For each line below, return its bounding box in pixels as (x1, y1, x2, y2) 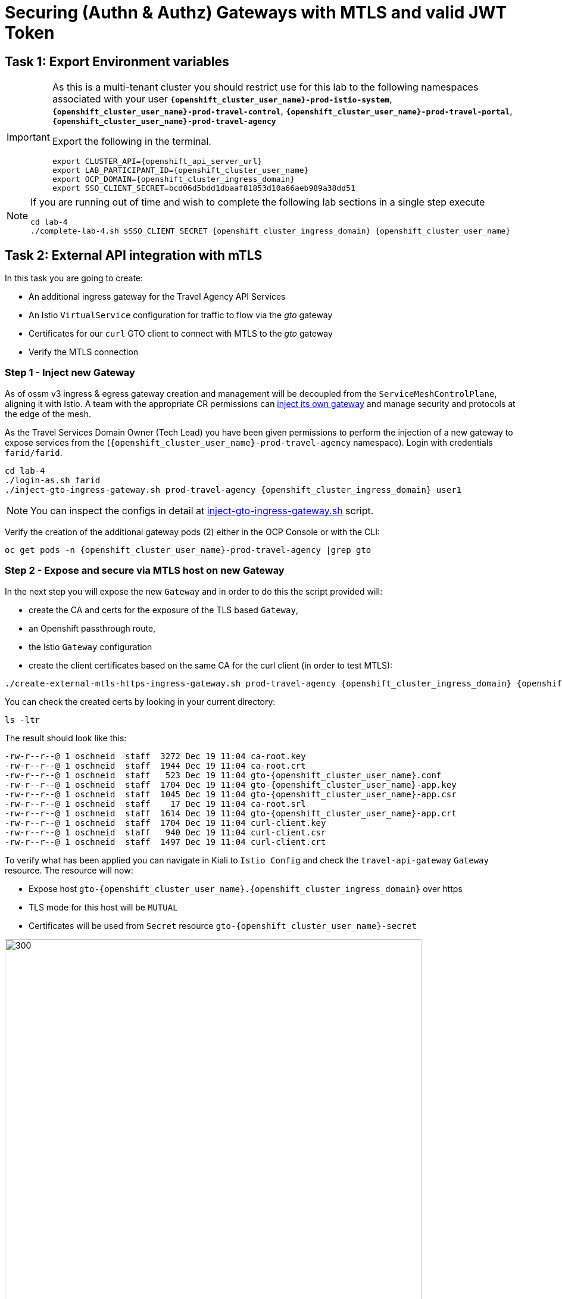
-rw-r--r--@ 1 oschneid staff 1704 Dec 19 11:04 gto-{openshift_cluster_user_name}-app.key (5, 779, 457, 790)
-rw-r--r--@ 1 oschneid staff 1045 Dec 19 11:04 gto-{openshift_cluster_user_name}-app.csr (5, 789, 457, 799)
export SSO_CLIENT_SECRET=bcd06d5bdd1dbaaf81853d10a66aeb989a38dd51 (52, 184, 355, 193)
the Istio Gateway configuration (29, 641, 152, 652)
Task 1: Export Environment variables (5, 54, 229, 69)
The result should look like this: (5, 732, 127, 743)
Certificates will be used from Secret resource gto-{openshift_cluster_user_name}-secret (29, 920, 417, 931)
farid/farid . (5, 447, 63, 458)
